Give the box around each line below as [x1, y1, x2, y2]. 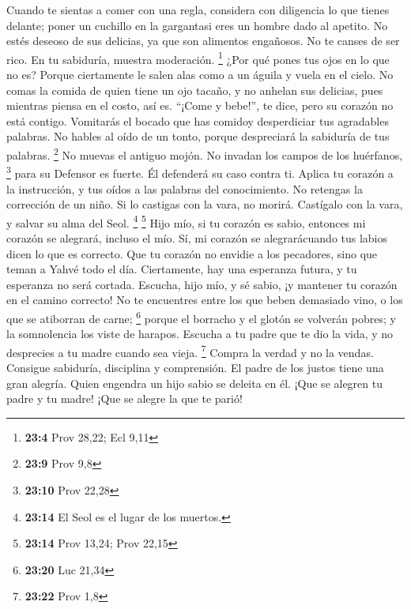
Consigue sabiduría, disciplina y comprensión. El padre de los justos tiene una [6, 359, 384, 375]
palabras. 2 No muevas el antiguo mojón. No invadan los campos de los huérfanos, [6, 145, 403, 163]
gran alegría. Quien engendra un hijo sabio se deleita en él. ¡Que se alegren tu [6, 374, 383, 391]
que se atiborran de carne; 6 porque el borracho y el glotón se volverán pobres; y [6, 307, 396, 326]
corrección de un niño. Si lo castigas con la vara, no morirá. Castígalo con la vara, [6, 196, 403, 212]
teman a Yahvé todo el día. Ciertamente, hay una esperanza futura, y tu [6, 261, 357, 277]
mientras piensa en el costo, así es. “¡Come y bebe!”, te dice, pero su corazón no [6, 97, 394, 114]
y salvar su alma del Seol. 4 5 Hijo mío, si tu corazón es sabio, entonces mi [6, 212, 366, 231]
